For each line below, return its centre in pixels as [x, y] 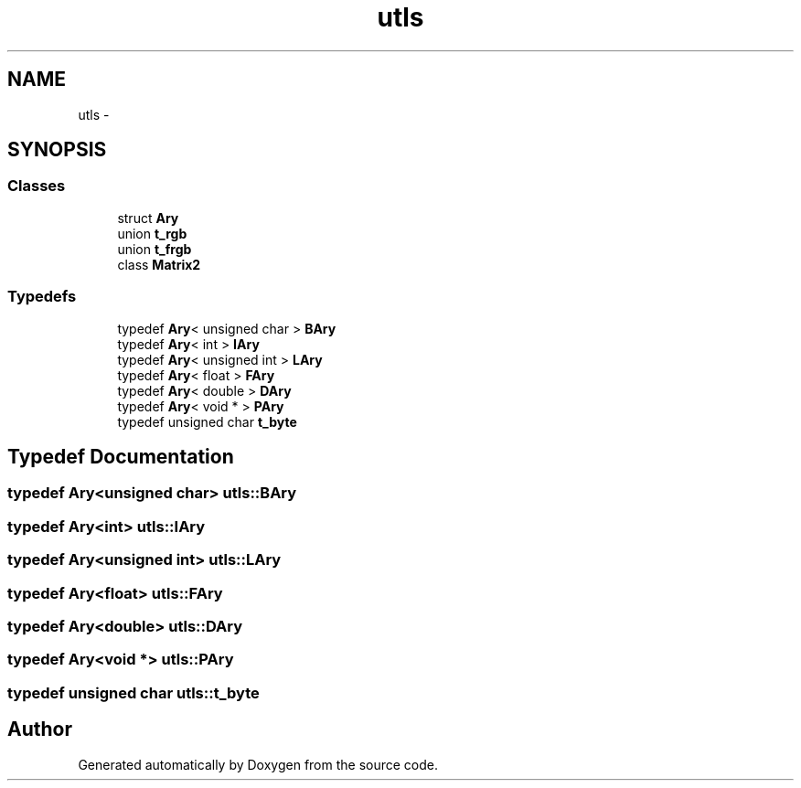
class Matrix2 [159, 264]
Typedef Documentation [121, 456]
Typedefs [42, 297]
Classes [37, 186]
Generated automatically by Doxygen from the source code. [258, 764]
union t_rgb [152, 233]
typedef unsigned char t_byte [207, 421]
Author [40, 729]
